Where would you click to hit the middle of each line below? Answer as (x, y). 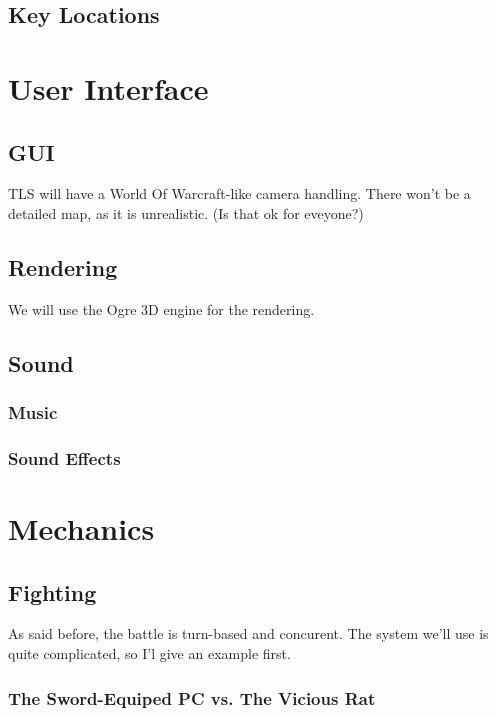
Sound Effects (64, 457)
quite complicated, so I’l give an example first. (149, 652)
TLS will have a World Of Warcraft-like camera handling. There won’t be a (239, 193)
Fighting (52, 591)
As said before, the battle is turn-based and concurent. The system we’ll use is (248, 633)
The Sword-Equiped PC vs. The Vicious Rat (192, 697)
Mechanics (81, 528)
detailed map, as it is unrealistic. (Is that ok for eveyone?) (186, 212)
